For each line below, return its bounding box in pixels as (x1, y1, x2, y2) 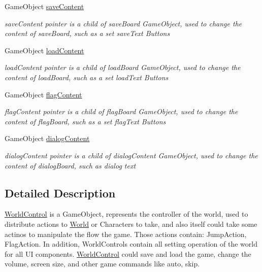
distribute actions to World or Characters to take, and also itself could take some (5, 218, 257, 229)
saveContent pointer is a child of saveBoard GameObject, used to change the (5, 18, 242, 28)
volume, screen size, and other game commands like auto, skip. (5, 258, 200, 269)
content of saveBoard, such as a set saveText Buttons (5, 28, 170, 39)
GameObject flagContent (5, 89, 82, 99)
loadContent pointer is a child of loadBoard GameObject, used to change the (5, 62, 241, 73)
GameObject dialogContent (5, 133, 90, 144)
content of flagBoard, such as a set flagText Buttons (5, 116, 166, 126)
